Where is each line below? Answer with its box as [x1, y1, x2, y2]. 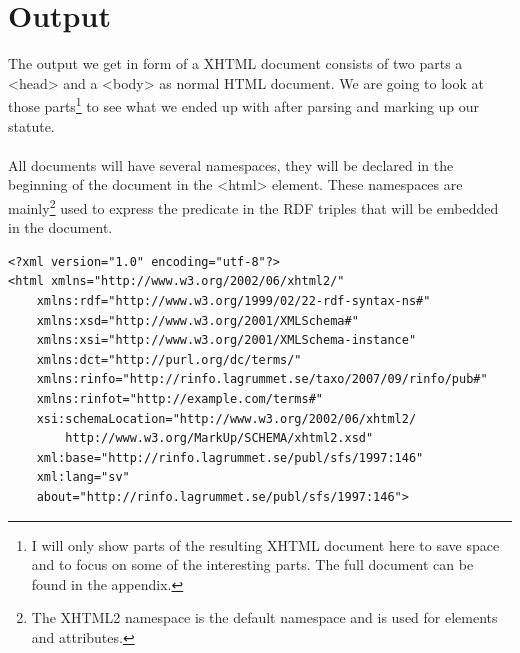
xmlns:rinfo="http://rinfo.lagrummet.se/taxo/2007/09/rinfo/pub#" [36, 372, 488, 387]
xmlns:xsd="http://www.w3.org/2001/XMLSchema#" [36, 313, 359, 328]
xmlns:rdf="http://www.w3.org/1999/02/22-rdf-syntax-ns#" [36, 293, 431, 308]
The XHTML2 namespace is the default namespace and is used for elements [31, 607, 498, 628]
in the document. [8, 217, 113, 238]
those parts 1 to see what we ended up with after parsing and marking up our [8, 93, 480, 116]
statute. [8, 115, 55, 136]
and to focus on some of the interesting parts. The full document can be [31, 554, 474, 575]
